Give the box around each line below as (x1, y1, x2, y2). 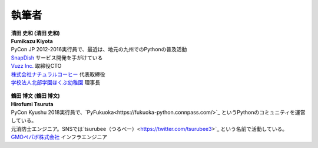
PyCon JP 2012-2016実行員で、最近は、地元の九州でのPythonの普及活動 (11, 46, 187, 53)
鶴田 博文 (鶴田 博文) (11, 92, 60, 100)
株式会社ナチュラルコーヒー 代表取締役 (11, 71, 105, 78)
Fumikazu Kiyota (11, 37, 53, 44)
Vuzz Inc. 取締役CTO (11, 63, 62, 70)
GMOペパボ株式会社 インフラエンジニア (11, 133, 108, 141)
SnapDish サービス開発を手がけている (11, 54, 103, 61)
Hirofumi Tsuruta (11, 100, 54, 107)
